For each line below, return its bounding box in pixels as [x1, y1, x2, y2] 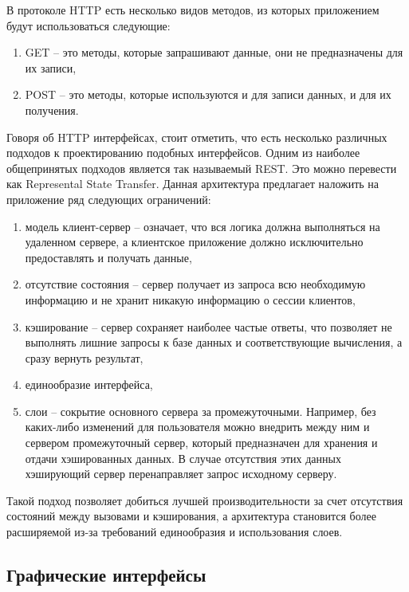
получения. [25, 101, 79, 118]
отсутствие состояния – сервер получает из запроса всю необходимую [25, 276, 366, 292]
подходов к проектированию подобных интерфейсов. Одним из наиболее [6, 144, 360, 161]
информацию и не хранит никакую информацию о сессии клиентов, [25, 291, 356, 308]
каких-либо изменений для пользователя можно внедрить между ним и [25, 418, 370, 435]
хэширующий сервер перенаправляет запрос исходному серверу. [25, 465, 337, 482]
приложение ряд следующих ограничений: [6, 190, 211, 207]
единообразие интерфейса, [25, 376, 153, 393]
